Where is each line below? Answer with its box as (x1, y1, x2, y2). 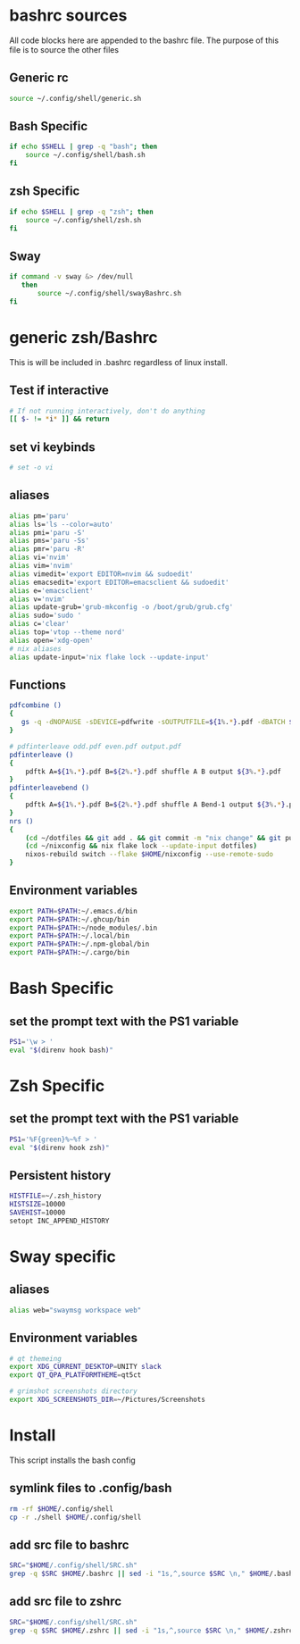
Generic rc (9, 71, 69, 86)
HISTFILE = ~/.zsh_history (9, 1191, 102, 1201)
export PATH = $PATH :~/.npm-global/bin (9, 939, 150, 949)
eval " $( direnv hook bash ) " (9, 1046, 114, 1055)
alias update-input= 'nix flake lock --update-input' (9, 653, 210, 662)
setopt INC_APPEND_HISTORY (9, 1216, 110, 1225)
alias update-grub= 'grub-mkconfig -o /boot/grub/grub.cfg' (9, 603, 234, 612)
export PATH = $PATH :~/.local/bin (9, 931, 129, 940)
